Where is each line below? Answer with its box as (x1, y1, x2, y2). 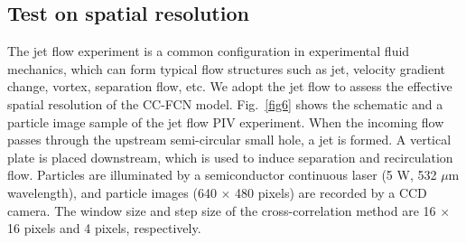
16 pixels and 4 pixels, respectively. (7, 219, 201, 238)
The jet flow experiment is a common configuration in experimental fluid (7, 42, 410, 61)
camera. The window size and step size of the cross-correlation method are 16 (7, 201, 436, 220)
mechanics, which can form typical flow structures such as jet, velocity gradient (7, 59, 446, 78)
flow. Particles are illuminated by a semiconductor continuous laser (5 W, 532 (7, 165, 437, 184)
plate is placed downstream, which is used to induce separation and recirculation (7, 147, 453, 166)
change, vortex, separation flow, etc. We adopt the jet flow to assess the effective (7, 77, 452, 96)
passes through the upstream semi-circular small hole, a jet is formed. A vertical (7, 130, 452, 149)
